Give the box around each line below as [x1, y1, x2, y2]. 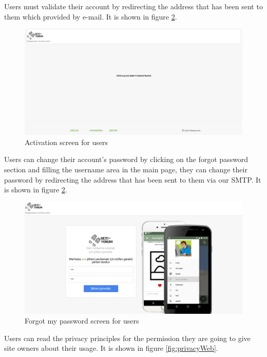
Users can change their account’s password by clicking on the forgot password [4, 154, 249, 165]
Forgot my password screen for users [25, 315, 139, 326]
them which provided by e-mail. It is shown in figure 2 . [4, 11, 177, 22]
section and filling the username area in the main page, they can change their [4, 164, 247, 174]
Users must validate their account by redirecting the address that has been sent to [4, 1, 263, 11]
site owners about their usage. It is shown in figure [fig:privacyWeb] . [4, 343, 218, 353]
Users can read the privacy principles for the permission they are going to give [4, 332, 251, 343]
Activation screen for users [25, 136, 108, 147]
